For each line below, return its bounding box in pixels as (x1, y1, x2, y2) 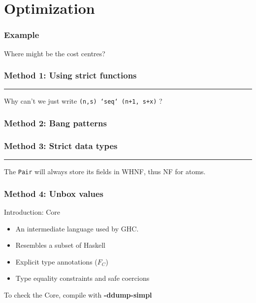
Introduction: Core (4, 207, 61, 217)
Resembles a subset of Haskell (15, 240, 105, 250)
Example (4, 29, 39, 41)
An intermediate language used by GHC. (15, 223, 139, 233)
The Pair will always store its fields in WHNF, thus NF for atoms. (4, 166, 206, 177)
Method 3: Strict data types (4, 139, 118, 151)
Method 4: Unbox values (4, 187, 104, 199)
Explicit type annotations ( (15, 256, 97, 266)
